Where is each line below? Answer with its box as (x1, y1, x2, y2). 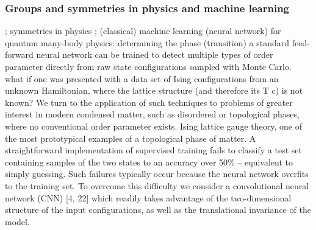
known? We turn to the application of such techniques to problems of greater (5, 96, 293, 108)
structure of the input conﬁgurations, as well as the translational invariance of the (5, 203, 311, 216)
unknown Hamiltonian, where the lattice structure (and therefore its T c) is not (5, 84, 303, 97)
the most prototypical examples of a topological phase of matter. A (5, 131, 256, 144)
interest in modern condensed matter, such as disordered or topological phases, (5, 108, 300, 120)
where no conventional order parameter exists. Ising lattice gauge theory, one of (5, 119, 302, 132)
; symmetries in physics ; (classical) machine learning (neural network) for (5, 24, 281, 37)
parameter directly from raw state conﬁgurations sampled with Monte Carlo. (5, 60, 292, 72)
